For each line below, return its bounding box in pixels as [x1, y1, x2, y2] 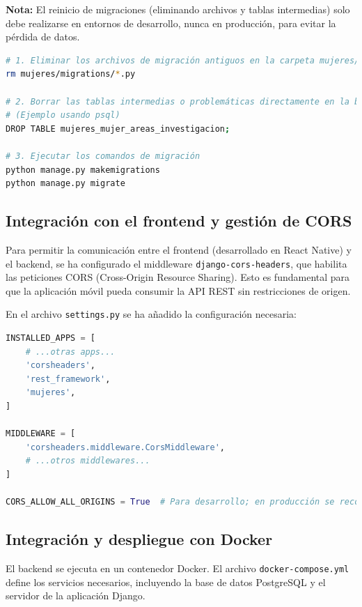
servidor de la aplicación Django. [6, 588, 145, 603]
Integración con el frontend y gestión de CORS [6, 210, 352, 231]
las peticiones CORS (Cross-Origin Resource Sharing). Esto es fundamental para [6, 270, 350, 284]
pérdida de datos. [6, 29, 80, 44]
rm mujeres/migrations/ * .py [6, 69, 136, 79]
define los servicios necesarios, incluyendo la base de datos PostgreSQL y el [6, 574, 326, 589]
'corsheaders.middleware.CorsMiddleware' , [25, 442, 226, 452]
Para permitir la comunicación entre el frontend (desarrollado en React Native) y [6, 242, 352, 256]
